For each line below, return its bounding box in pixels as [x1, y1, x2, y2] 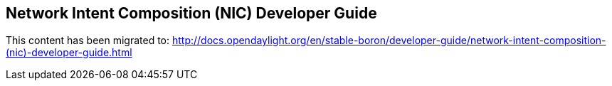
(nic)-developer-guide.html [6, 46, 132, 59]
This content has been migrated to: [6, 34, 170, 47]
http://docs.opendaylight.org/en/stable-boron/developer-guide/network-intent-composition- [172, 34, 606, 47]
